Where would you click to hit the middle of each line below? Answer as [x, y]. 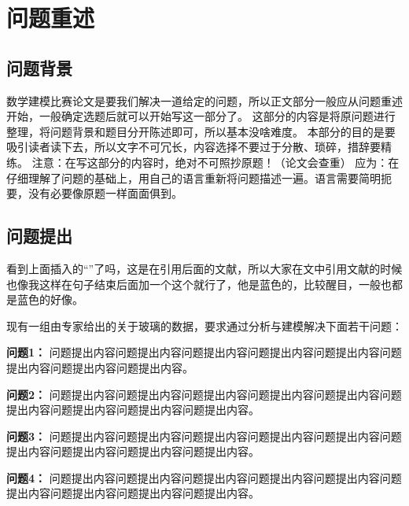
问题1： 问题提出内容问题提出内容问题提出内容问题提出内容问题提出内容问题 [204, 352]
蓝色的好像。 [50, 299]
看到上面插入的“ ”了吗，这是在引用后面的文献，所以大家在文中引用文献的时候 [204, 268]
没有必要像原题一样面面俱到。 [105, 193]
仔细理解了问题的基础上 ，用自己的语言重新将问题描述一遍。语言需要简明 [193, 177]
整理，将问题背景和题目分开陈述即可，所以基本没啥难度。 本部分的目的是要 [201, 131]
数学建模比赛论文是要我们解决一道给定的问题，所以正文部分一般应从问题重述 [204, 100]
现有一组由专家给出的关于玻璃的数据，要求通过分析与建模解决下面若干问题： [204, 325]
